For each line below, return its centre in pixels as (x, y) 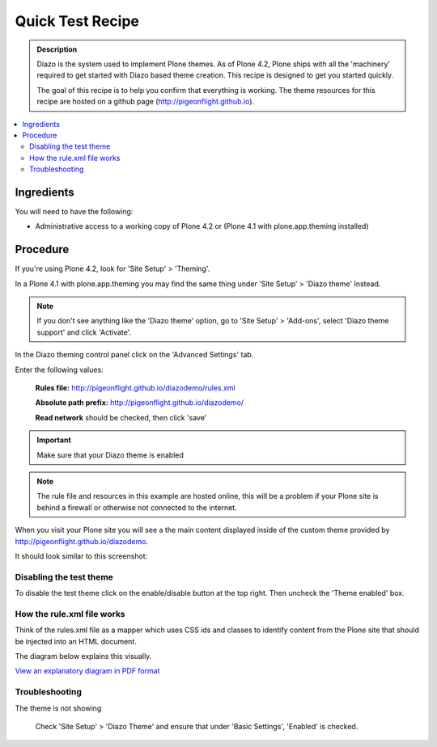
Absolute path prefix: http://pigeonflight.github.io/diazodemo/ (140, 403)
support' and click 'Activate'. (84, 332)
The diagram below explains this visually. (83, 656)
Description (57, 49)
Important (54, 440)
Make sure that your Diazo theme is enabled (110, 455)
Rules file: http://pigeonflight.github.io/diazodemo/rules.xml (135, 388)
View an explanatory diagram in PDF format (87, 671)
